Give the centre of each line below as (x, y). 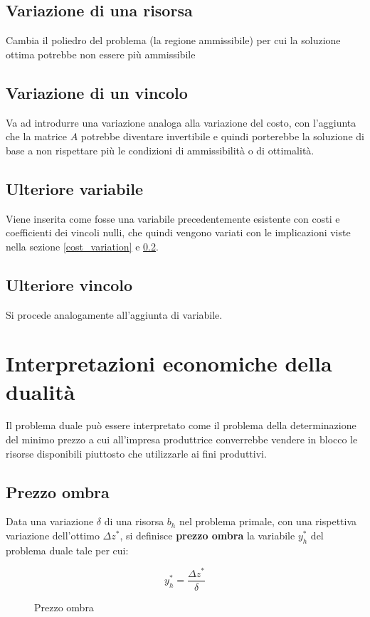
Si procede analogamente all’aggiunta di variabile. (114, 314)
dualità (41, 391)
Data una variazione (50, 521)
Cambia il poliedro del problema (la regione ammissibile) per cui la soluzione (173, 40)
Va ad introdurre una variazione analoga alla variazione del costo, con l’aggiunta (181, 122)
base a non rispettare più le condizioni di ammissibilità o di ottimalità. (160, 150)
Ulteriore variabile (74, 188)
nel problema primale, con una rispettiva (268, 521)
